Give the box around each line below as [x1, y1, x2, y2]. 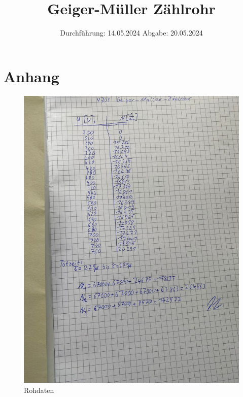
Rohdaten [24, 384, 54, 395]
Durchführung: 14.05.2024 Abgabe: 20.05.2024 [60, 27, 203, 38]
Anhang [4, 65, 59, 86]
